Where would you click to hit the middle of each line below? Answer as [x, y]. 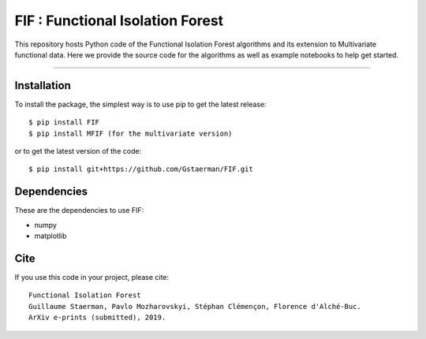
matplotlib [50, 236]
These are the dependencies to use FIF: [79, 210]
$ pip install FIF [64, 123]
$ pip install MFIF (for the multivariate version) [131, 133]
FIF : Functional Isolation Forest [119, 20]
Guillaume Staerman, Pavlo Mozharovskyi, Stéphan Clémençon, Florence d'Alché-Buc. [195, 306]
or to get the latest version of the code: [78, 151]
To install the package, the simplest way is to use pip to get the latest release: [141, 104]
